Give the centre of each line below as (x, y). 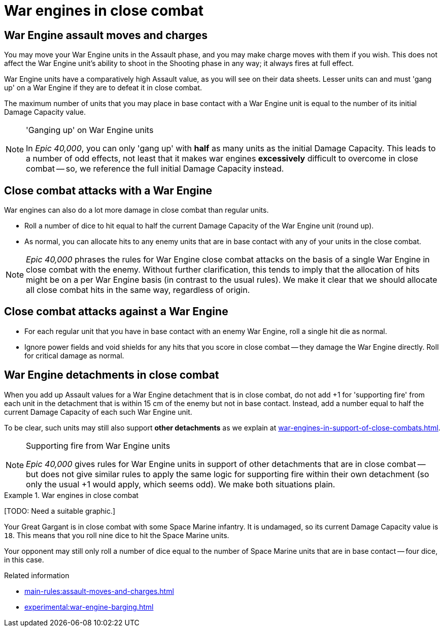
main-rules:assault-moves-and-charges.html (99, 591)
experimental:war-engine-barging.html (89, 607)
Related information (37, 575)
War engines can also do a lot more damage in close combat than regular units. (136, 210)
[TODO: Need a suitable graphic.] (60, 511)
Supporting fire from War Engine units (98, 445)
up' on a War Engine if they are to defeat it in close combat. (103, 88)
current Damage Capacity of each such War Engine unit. (98, 412)
